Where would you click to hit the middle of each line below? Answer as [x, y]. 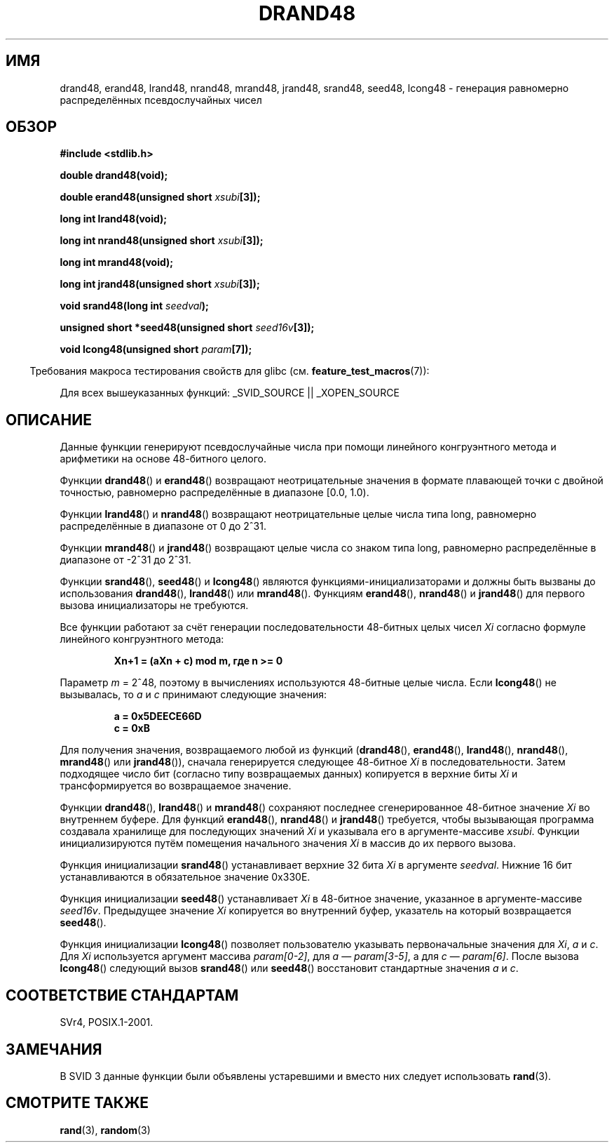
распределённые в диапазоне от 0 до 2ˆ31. [163, 526]
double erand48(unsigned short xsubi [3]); [160, 197]
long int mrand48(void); [117, 262]
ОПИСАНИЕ [49, 420]
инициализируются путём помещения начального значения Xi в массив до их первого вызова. [288, 843]
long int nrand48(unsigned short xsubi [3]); [162, 241]
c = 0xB [132, 728]
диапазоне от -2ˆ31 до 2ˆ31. [125, 560]
